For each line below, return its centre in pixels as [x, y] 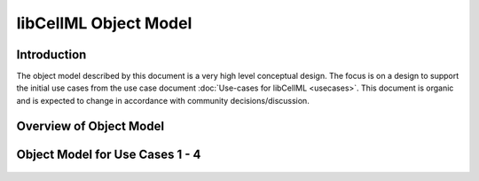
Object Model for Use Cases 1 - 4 [109, 154]
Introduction [51, 55]
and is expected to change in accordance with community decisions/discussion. [163, 100]
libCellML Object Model [104, 23]
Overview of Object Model [90, 126]
